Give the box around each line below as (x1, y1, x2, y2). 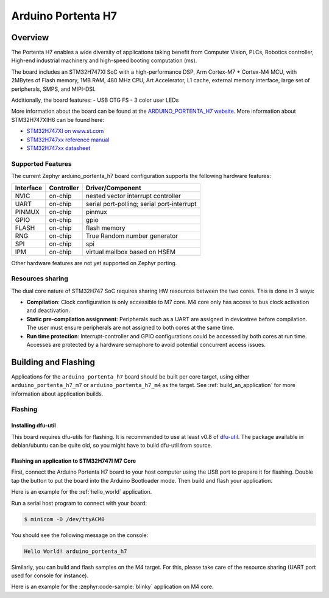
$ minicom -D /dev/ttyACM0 (24, 516, 105, 522)
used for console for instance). (11, 572, 89, 579)
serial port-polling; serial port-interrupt (85, 199, 197, 208)
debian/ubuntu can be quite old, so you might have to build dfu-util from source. (11, 442, 213, 449)
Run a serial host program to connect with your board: (11, 499, 147, 507)
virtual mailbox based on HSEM (85, 247, 176, 256)
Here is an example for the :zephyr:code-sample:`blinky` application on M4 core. (11, 583, 214, 591)
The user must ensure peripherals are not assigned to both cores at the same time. (26, 324, 235, 332)
